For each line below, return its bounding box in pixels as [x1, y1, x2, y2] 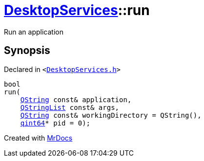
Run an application [4, 27, 63, 36]
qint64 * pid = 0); [20, 119, 91, 127]
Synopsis [4, 44, 50, 57]
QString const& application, [20, 95, 132, 104]
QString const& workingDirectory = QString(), [20, 111, 202, 119]
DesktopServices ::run [4, 2, 150, 18]
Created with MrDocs [4, 133, 73, 142]
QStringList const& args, [20, 103, 120, 111]
